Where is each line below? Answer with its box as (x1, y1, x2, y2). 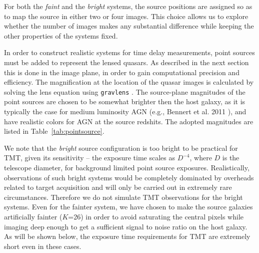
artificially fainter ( (4, 211, 62, 221)
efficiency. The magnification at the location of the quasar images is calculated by (4, 77, 254, 87)
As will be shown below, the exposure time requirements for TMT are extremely (4, 231, 250, 241)
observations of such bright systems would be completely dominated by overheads (4, 172, 254, 182)
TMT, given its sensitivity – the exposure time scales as (4, 152, 175, 163)
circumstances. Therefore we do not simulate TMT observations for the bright (4, 191, 243, 202)
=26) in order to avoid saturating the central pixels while (68, 211, 243, 221)
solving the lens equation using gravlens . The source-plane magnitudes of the (4, 86, 245, 97)
